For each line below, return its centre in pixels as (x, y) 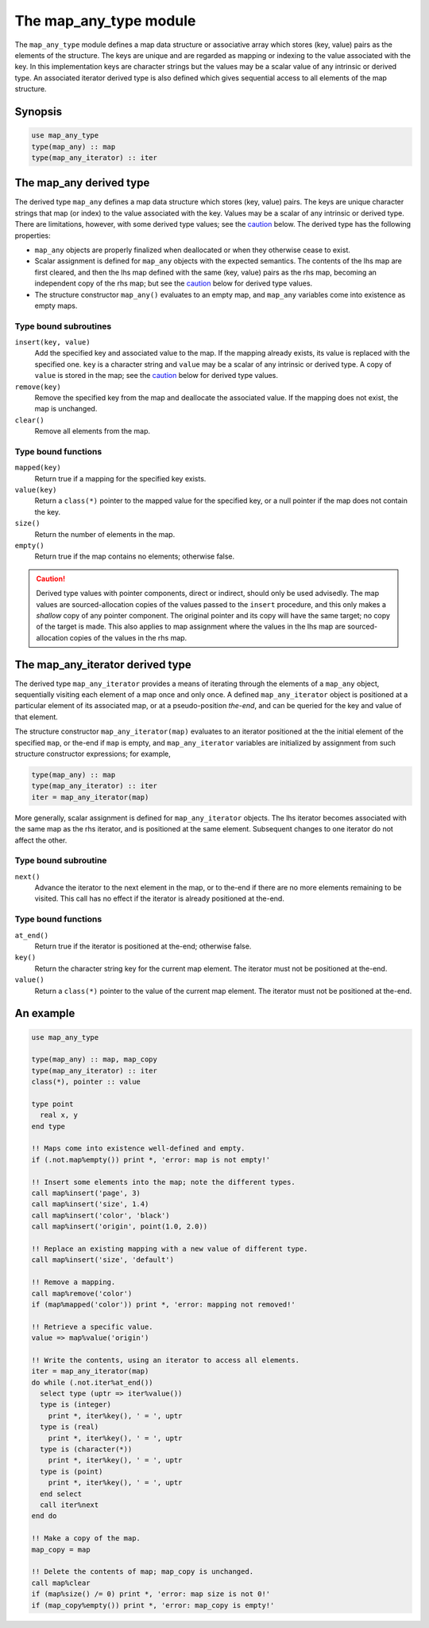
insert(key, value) (52, 343)
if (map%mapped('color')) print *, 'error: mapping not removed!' (163, 1304)
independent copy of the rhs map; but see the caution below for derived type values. (174, 283)
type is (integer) (75, 1405)
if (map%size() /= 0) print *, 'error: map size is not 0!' (151, 1594)
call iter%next (70, 1505)
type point (52, 1104)
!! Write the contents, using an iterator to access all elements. (166, 1360)
